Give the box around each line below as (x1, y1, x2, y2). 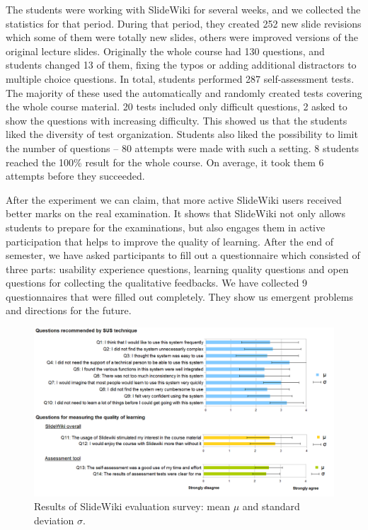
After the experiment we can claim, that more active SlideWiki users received (6, 192, 342, 207)
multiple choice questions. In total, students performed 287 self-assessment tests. (6, 71, 355, 86)
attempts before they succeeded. (6, 168, 145, 183)
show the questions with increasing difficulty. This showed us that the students (6, 113, 347, 127)
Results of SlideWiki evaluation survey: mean (34, 499, 230, 514)
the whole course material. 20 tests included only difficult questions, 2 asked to (6, 99, 347, 114)
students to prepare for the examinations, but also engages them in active (6, 219, 326, 234)
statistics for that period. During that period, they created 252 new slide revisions (6, 16, 362, 30)
